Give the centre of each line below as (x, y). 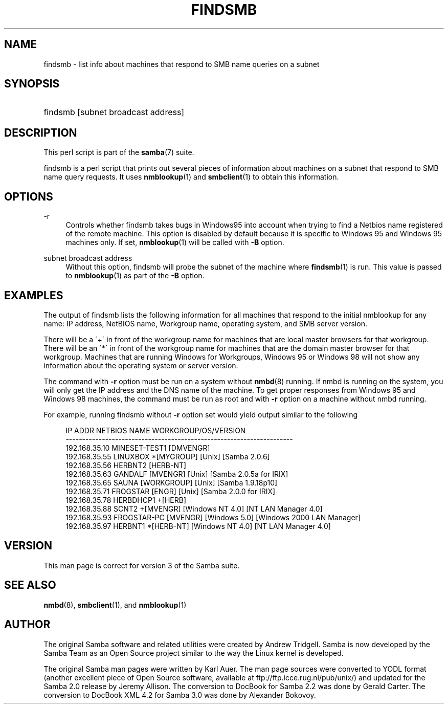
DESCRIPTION (41, 132)
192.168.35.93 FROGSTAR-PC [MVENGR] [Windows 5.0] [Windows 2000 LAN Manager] (213, 517)
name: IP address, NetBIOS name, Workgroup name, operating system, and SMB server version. (205, 323)
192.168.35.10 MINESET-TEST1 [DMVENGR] (138, 448)
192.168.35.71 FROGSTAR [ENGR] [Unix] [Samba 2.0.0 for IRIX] (171, 491)
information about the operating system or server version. (141, 365)
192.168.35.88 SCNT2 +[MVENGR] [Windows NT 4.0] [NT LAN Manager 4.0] (194, 508)
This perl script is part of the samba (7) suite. (119, 152)
